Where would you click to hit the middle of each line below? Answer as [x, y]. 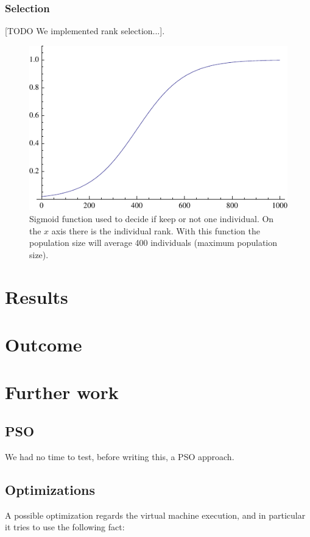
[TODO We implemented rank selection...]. [85, 31]
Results [37, 296]
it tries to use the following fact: [65, 527]
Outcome [44, 344]
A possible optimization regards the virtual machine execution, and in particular [155, 515]
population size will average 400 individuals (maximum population [153, 243]
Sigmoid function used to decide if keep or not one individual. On [152, 219]
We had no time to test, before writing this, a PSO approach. [120, 456]
